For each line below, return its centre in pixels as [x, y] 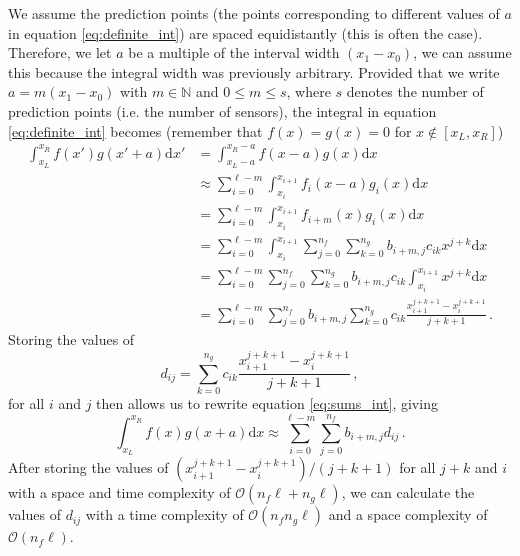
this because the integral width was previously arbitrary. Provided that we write [254, 71]
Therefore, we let [60, 52]
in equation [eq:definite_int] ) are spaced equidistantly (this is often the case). [245, 32]
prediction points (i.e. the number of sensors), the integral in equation [222, 110]
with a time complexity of [164, 514]
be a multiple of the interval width [234, 52]
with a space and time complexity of [119, 492]
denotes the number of [415, 91]
